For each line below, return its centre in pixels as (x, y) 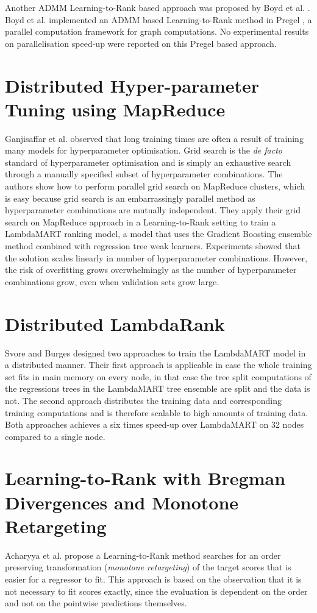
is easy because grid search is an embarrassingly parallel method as (130, 198)
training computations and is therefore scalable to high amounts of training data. (157, 412)
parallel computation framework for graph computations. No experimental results (157, 31)
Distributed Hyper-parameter (132, 85)
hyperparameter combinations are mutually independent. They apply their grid (153, 210)
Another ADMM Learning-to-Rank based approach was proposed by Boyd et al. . (158, 7)
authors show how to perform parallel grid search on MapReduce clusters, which (155, 186)
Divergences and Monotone (122, 502)
